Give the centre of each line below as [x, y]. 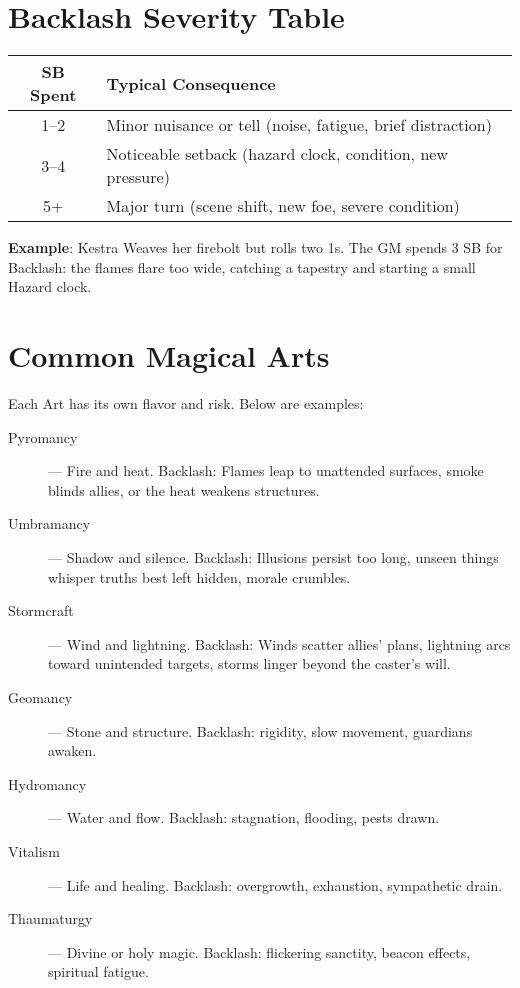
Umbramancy [49, 523]
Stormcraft [41, 610]
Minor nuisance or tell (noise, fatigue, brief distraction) [299, 125]
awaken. [72, 750]
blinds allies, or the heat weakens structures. [184, 489]
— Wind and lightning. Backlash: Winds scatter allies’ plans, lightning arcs [279, 643]
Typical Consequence [191, 83]
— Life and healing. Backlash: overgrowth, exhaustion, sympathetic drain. [275, 884]
